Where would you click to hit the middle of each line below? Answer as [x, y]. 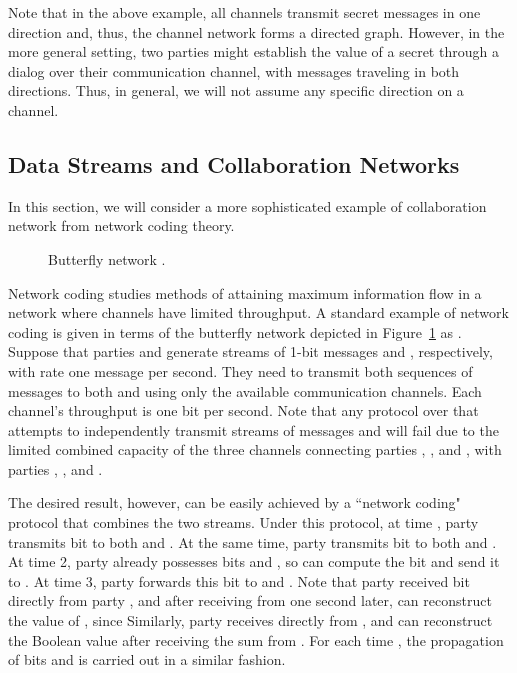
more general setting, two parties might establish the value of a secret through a [253, 51]
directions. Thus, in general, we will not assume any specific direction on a [236, 90]
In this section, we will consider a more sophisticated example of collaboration [247, 205]
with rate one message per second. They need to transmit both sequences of [240, 370]
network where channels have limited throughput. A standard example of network [258, 312]
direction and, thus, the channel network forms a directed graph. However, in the [256, 31]
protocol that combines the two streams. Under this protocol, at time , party [243, 522]
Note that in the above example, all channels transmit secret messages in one [244, 12]
